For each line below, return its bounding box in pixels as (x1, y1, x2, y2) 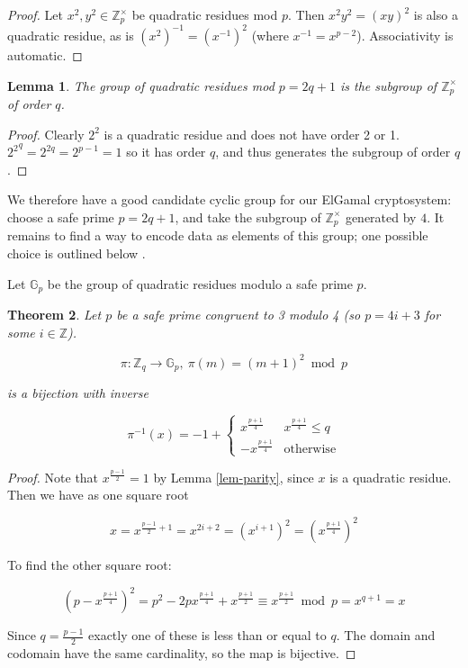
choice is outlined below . (7, 244, 146, 263)
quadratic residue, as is (7, 25, 134, 44)
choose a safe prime (7, 207, 114, 226)
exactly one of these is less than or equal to (88, 626, 327, 645)
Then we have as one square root (7, 485, 189, 504)
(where (251, 25, 289, 44)
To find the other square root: (7, 555, 172, 574)
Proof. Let (7, 5, 63, 23)
